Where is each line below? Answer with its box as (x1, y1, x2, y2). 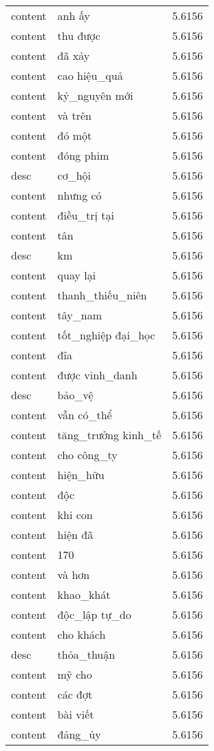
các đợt (57, 686, 93, 702)
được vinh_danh (57, 367, 138, 383)
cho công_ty (57, 447, 118, 463)
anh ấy (57, 8, 90, 23)
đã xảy (57, 47, 90, 63)
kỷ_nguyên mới (57, 87, 133, 103)
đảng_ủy (57, 726, 101, 742)
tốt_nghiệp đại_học (57, 327, 156, 343)
